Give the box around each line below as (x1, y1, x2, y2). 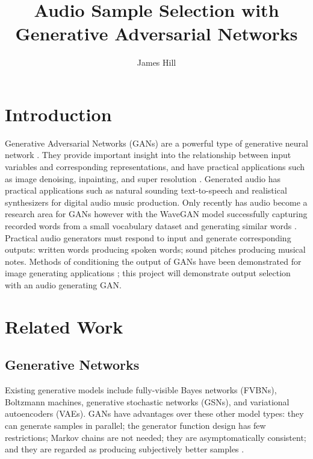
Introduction (5, 101, 112, 126)
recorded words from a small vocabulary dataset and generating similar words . (5, 220, 297, 232)
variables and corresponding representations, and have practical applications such (5, 160, 305, 173)
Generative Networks (5, 355, 140, 374)
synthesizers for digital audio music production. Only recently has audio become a (5, 195, 308, 208)
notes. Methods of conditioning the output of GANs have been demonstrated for (5, 255, 302, 267)
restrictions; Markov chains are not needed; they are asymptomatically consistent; (5, 431, 306, 443)
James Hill (137, 56, 176, 69)
